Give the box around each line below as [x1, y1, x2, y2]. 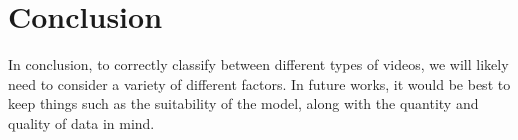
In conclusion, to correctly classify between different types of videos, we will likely [8, 54, 509, 75]
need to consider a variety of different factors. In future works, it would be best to [8, 73, 511, 94]
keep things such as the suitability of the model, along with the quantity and [8, 93, 479, 114]
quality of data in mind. [8, 112, 155, 133]
